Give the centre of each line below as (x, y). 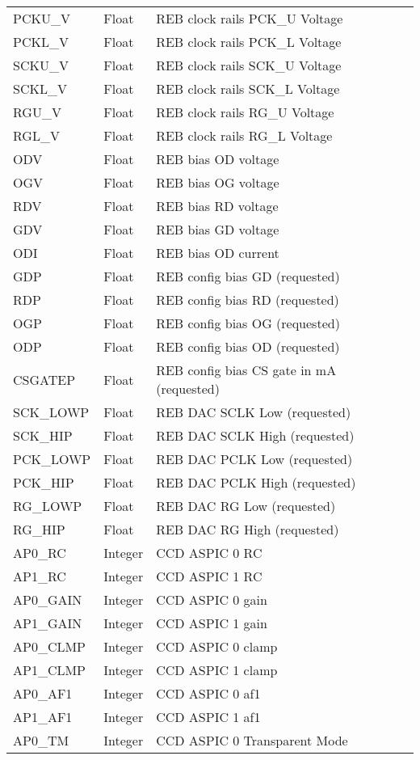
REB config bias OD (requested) (248, 346)
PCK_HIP (44, 482)
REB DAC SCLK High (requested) (255, 435)
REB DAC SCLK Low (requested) (254, 412)
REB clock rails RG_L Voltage (244, 135)
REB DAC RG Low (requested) (246, 506)
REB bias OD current (218, 253)
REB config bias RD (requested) (248, 300)
